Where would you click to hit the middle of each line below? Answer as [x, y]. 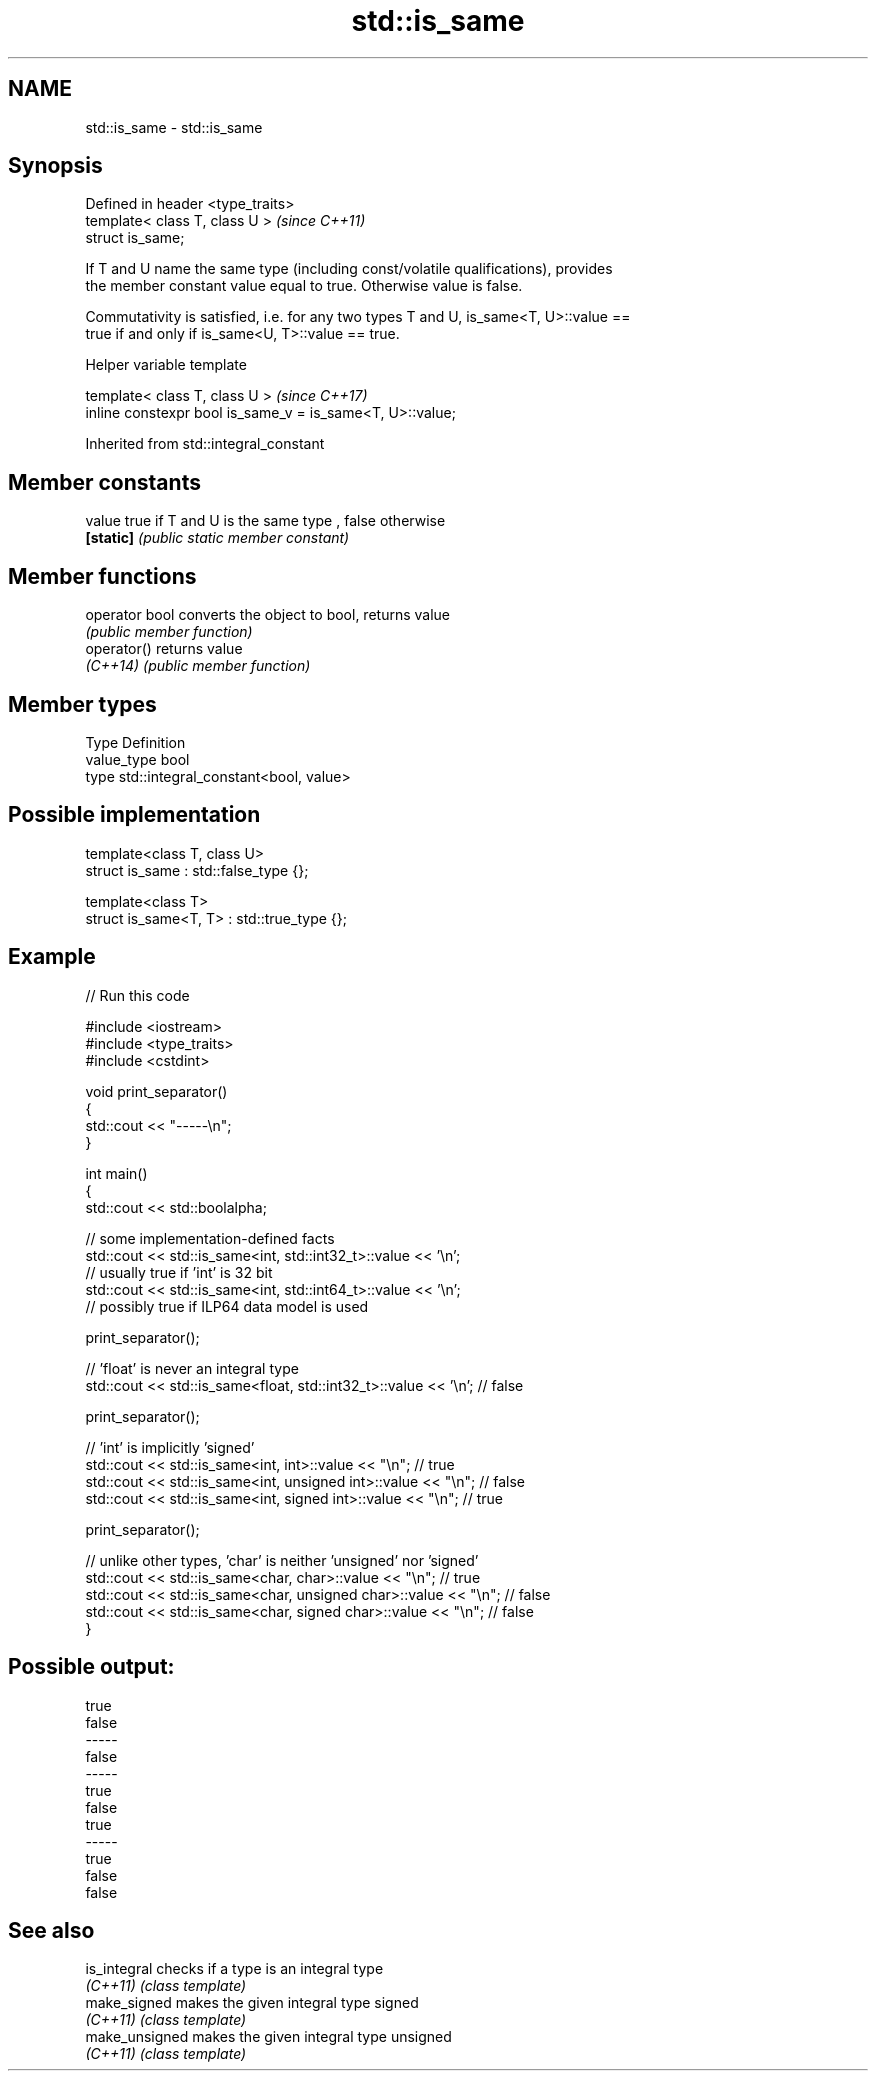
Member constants [104, 482]
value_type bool [137, 759]
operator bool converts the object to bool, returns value [267, 615]
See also [51, 1930]
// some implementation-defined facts [210, 1238]
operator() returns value [164, 649]
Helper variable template [166, 365]
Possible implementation [134, 815]
